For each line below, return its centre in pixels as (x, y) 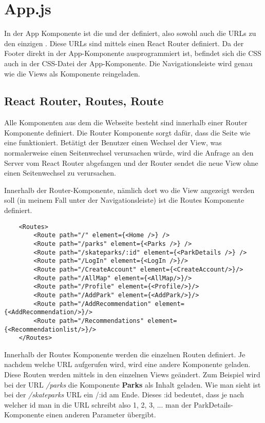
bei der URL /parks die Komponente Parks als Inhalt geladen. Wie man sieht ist (132, 384)
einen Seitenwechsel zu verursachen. (60, 173)
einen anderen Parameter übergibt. (101, 415)
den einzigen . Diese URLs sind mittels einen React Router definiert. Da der (124, 43)
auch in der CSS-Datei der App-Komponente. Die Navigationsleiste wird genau (128, 63)
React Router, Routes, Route (84, 101)
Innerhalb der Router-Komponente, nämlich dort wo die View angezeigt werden (129, 190)
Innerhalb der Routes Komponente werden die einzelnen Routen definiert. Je (125, 354)
